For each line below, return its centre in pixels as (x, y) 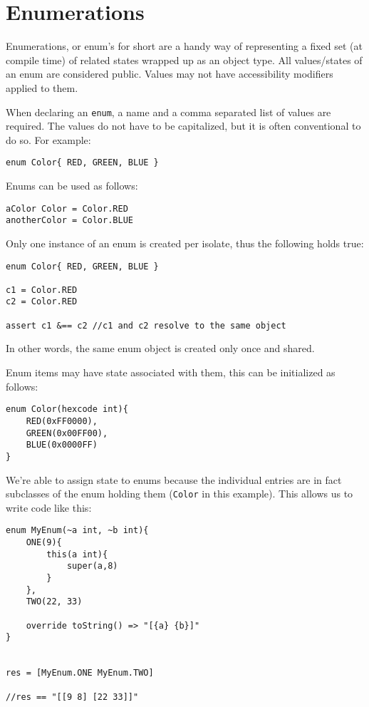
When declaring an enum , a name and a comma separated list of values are (168, 112)
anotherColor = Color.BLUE (69, 221)
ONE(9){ (44, 542)
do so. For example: (48, 139)
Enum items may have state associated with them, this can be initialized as (171, 372)
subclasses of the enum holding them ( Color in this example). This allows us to (180, 494)
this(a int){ (77, 554)
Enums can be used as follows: (72, 185)
